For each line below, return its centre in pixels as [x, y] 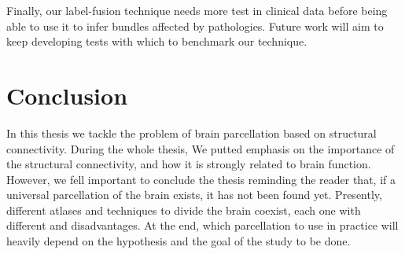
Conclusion [67, 95]
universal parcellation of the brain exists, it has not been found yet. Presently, [194, 195]
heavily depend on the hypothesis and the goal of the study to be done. [179, 241]
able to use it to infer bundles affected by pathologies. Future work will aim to [195, 26]
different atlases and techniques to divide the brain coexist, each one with [184, 210]
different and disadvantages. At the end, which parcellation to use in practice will [202, 225]
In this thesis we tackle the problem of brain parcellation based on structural [191, 133]
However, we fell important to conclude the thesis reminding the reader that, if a [201, 179]
